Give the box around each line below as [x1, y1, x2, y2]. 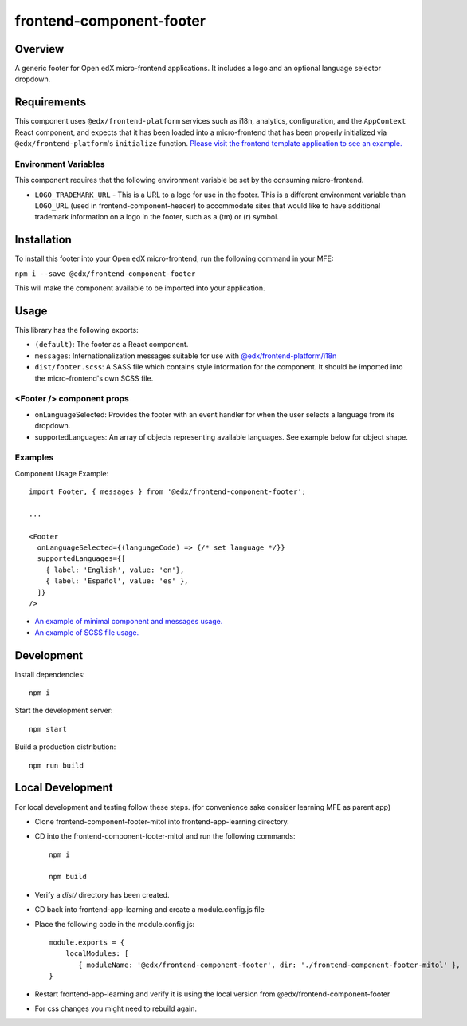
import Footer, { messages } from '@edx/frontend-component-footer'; [29, 487, 307, 496]
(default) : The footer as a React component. [34, 340, 189, 349]
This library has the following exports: [14, 326, 139, 335]
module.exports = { [49, 938, 125, 947]
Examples [14, 452, 54, 463]
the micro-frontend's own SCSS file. [34, 373, 154, 383]
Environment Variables [14, 158, 105, 169]
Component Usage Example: [14, 468, 109, 478]
